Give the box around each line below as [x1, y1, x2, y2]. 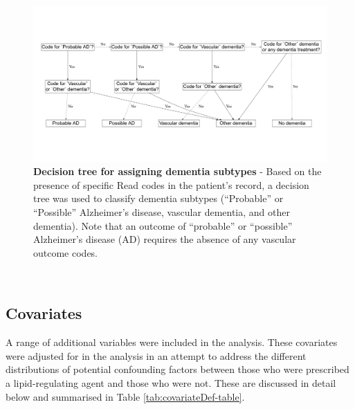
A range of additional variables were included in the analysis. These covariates [6, 335, 338, 349]
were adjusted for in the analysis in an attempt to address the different [6, 348, 307, 363]
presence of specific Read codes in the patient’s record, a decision [33, 177, 309, 192]
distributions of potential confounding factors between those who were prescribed [6, 362, 349, 376]
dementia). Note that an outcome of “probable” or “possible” [33, 218, 293, 233]
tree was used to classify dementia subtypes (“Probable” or [33, 191, 284, 206]
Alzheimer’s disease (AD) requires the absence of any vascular [33, 232, 296, 246]
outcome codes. [33, 245, 98, 260]
